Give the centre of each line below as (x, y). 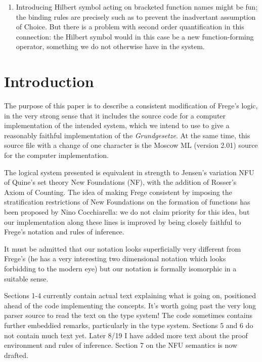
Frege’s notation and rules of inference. (64, 232)
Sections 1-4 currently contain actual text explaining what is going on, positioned (130, 295)
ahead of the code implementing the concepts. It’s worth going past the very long (130, 305)
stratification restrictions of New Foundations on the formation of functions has (127, 202)
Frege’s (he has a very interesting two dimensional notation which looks (115, 258)
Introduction (49, 81)
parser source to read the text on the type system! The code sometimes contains (128, 315)
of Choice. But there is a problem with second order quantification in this (130, 27)
